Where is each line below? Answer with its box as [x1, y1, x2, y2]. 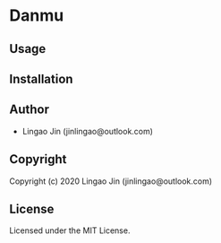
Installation [9, 71, 73, 86]
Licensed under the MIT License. [9, 225, 131, 236]
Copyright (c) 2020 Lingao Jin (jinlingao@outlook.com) [9, 176, 213, 187]
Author [9, 102, 49, 117]
